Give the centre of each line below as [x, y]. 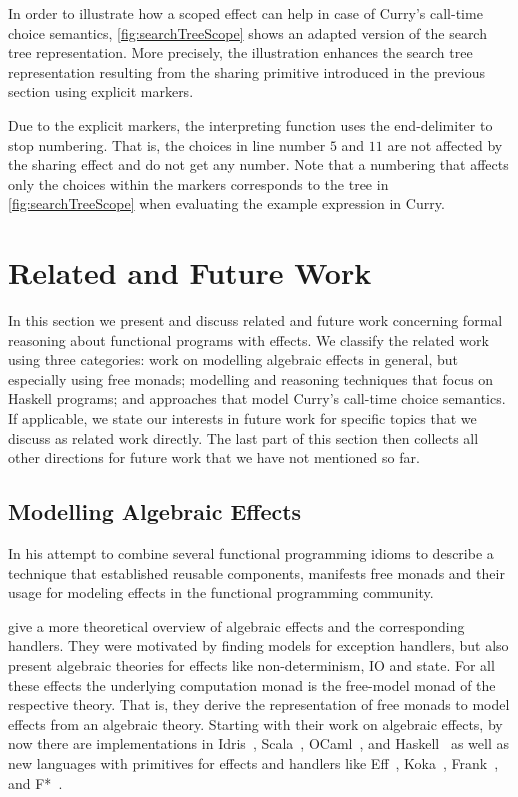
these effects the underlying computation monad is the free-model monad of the [252, 684]
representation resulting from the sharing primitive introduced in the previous [247, 71]
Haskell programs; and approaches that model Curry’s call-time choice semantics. [257, 398]
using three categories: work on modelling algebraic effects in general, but [233, 359]
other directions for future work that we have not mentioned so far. [214, 457]
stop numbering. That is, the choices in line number [167, 144]
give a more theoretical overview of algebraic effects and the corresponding [236, 625]
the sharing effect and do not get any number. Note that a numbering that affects [258, 164]
